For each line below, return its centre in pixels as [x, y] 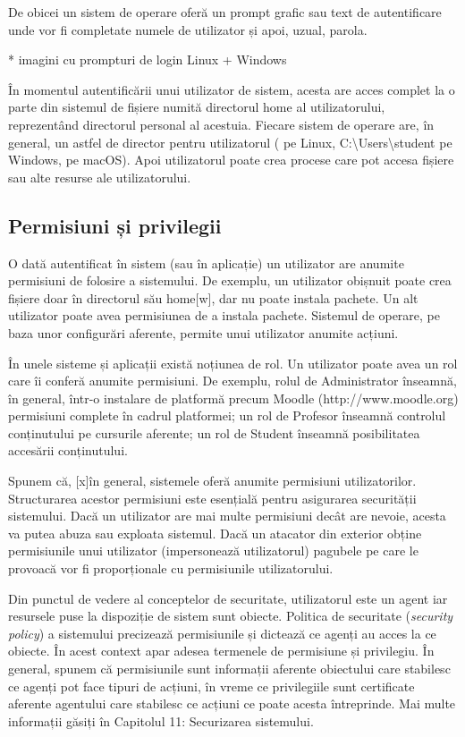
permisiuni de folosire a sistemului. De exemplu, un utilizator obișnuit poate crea [230, 280]
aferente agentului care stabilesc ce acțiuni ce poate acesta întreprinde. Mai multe [232, 703]
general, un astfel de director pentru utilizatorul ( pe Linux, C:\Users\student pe [230, 142]
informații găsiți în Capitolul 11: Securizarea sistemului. [161, 720]
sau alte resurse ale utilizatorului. [100, 177]
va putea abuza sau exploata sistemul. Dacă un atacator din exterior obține [215, 533]
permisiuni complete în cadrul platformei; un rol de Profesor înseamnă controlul [227, 415]
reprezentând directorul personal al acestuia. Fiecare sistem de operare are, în [221, 124]
